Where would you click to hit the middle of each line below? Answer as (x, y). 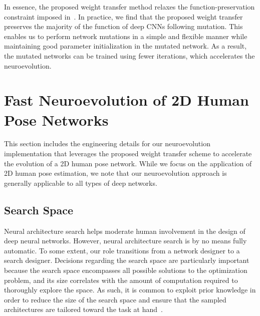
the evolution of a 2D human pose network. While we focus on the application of (128, 163)
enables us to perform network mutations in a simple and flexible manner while (126, 36)
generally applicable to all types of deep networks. (81, 183)
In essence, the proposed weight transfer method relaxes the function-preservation (129, 7)
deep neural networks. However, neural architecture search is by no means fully (125, 241)
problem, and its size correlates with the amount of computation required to (121, 280)
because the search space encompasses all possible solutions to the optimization (126, 270)
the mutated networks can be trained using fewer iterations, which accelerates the (129, 55)
